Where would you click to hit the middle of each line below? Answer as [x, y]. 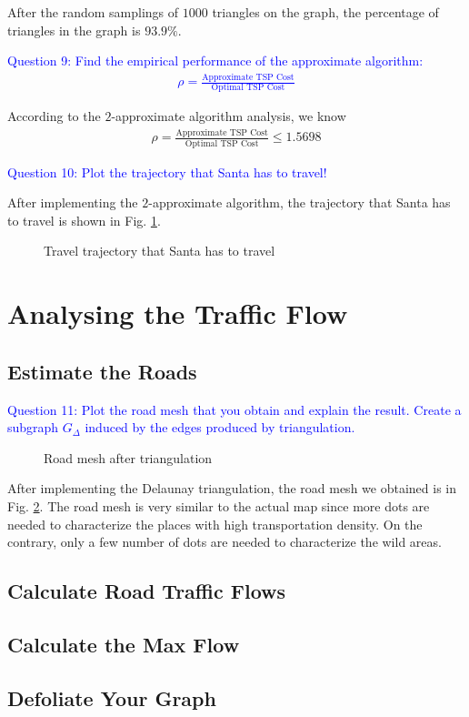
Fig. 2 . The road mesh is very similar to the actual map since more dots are [219, 506]
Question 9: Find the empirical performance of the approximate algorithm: [215, 61]
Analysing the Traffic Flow [178, 313]
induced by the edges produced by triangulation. [220, 427]
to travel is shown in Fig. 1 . [84, 220]
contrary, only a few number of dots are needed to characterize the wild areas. [225, 542]
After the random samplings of [93, 12]
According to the [54, 116]
